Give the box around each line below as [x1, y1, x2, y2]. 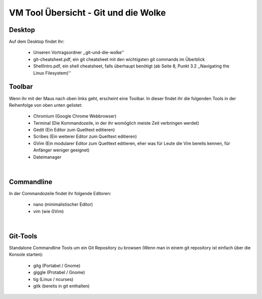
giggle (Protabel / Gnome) [33, 269, 85, 275]
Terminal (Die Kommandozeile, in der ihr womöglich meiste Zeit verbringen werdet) [33, 120, 199, 126]
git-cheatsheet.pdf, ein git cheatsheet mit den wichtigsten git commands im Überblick [33, 56, 205, 62]
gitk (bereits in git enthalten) [33, 283, 90, 289]
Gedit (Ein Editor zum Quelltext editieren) [33, 127, 115, 133]
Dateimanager [33, 154, 62, 160]
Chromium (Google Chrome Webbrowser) [33, 113, 116, 119]
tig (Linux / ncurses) [33, 276, 74, 282]
